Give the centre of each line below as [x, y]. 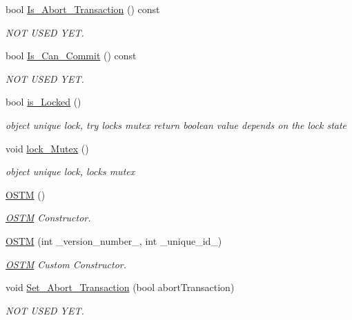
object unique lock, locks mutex [70, 171]
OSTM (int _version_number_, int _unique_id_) [114, 240]
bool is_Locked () [43, 102]
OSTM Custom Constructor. [66, 264]
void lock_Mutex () [47, 148]
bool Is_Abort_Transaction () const [83, 9]
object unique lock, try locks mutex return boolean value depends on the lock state [176, 124]
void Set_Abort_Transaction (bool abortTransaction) [120, 287]
